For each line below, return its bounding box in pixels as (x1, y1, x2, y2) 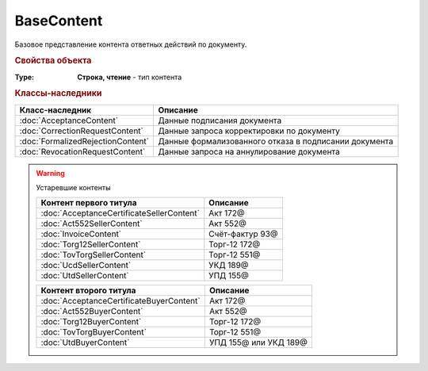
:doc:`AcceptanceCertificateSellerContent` (40, 208, 200, 219)
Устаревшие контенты (36, 183, 111, 193)
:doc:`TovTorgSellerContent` (40, 250, 147, 261)
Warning (36, 168, 65, 178)
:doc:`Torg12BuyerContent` (40, 316, 142, 327)
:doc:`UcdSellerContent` (40, 260, 132, 271)
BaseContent (14, 12, 103, 29)
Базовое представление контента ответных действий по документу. (14, 40, 247, 49)
